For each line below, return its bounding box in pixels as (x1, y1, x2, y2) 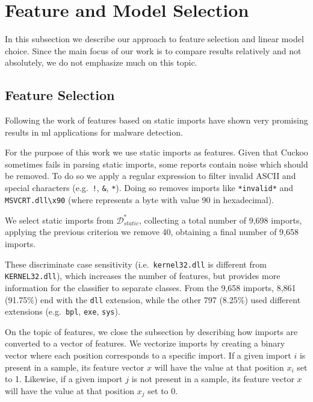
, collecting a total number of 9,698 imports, (138, 213, 302, 226)
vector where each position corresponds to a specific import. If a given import (5, 349, 291, 362)
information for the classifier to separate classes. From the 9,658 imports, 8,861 (5, 281, 296, 294)
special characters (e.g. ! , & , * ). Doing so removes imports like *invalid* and (5, 181, 294, 194)
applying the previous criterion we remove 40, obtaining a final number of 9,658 (5, 225, 299, 238)
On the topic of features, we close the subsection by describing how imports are (5, 325, 298, 338)
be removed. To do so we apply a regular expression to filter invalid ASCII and (5, 169, 296, 182)
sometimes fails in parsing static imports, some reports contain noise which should (5, 157, 308, 170)
